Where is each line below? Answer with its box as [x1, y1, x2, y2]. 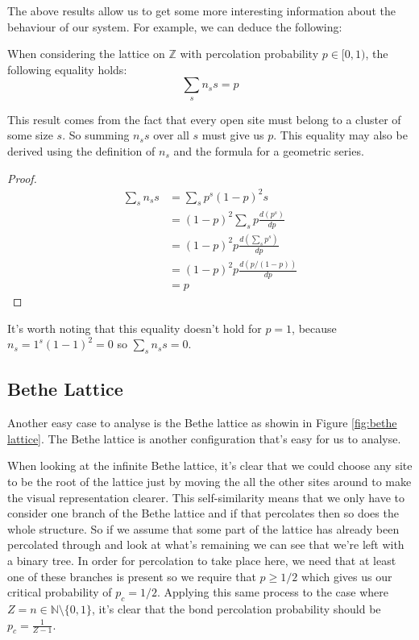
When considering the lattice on [7, 45, 165, 62]
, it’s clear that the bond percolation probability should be [92, 600, 381, 617]
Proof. [7, 169, 37, 186]
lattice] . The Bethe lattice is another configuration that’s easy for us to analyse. [7, 430, 401, 447]
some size [7, 127, 53, 143]
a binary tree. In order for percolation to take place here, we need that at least [7, 551, 396, 568]
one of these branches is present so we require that [7, 567, 256, 584]
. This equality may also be [273, 127, 408, 143]
